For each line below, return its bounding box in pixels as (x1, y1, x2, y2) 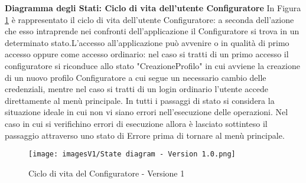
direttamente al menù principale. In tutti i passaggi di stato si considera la (5, 94, 275, 106)
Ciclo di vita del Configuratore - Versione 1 (28, 166, 185, 179)
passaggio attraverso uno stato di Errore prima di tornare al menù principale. (5, 129, 285, 141)
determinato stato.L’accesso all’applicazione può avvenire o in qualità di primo (5, 36, 289, 48)
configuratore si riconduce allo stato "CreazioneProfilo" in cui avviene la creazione (5, 59, 300, 71)
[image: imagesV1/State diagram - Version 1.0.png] (28, 150, 236, 159)
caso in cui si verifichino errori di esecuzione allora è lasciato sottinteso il (5, 117, 268, 129)
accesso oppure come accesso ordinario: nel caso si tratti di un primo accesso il (5, 48, 289, 60)
